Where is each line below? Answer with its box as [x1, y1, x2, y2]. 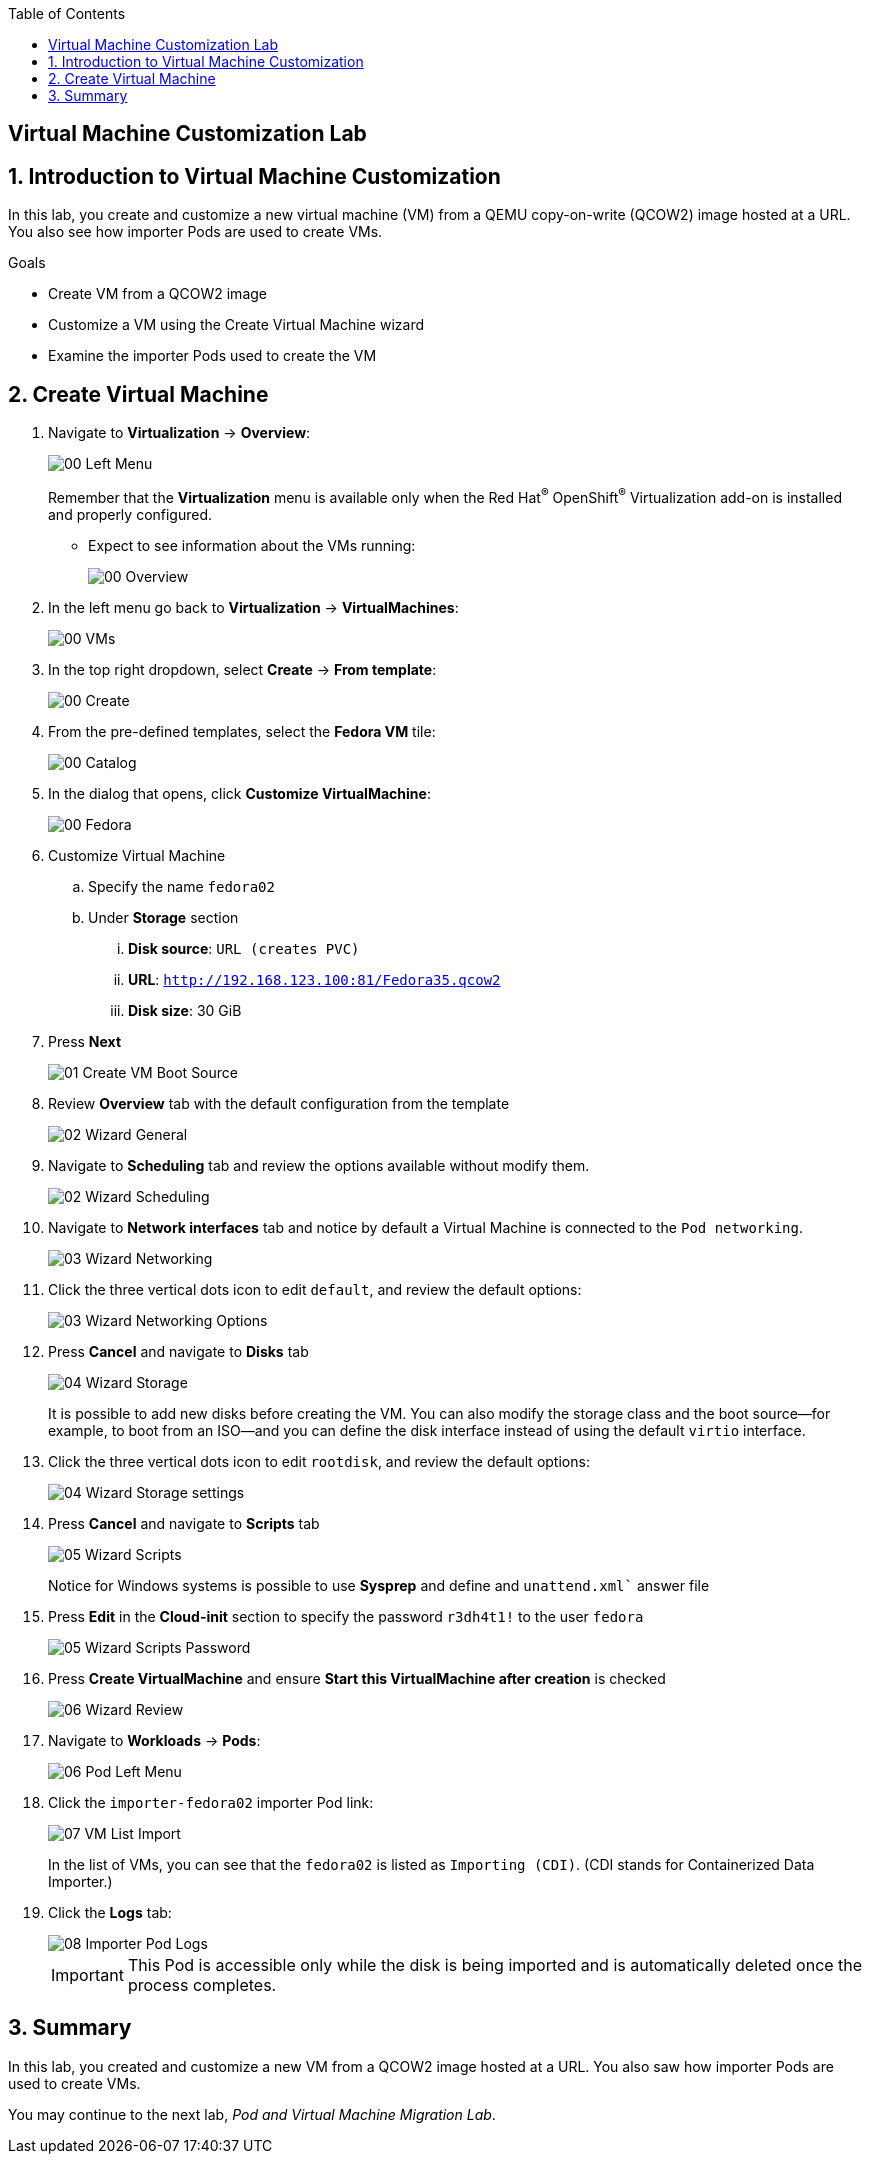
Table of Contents [8, 5, 126, 22]
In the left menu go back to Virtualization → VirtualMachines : [48, 598, 459, 616]
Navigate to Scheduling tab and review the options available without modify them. [48, 1156, 590, 1174]
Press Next [48, 1032, 122, 1050]
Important [51, 1964, 124, 1985]
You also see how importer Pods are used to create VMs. [8, 223, 383, 241]
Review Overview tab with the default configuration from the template [48, 1094, 510, 1112]
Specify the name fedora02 [88, 877, 275, 895]
